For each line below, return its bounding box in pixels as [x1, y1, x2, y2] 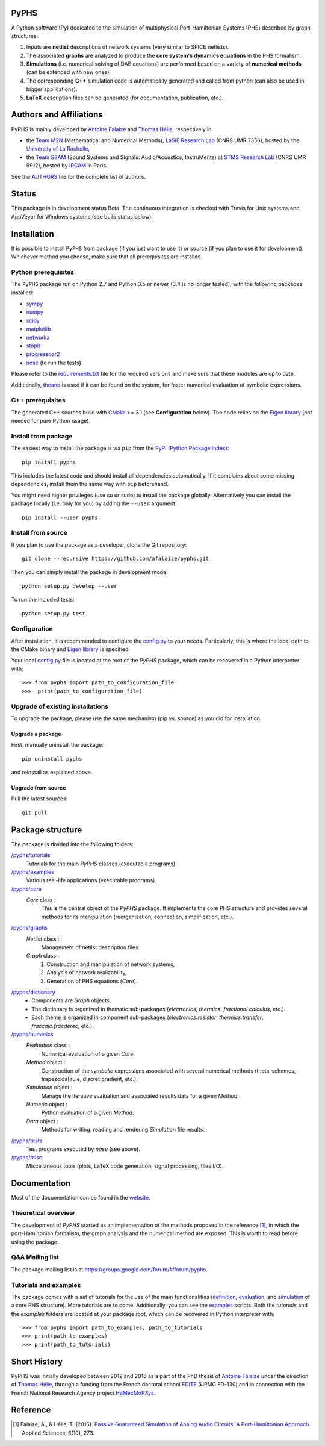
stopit [26, 342, 40, 349]
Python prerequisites [11, 268, 75, 276]
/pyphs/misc [11, 1154, 42, 1161]
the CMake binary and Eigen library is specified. [11, 646, 131, 653]
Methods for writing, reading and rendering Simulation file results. [41, 1126, 205, 1133]
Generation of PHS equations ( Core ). [46, 977, 138, 985]
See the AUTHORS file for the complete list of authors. [11, 173, 146, 180]
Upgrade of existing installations [11, 702, 108, 711]
